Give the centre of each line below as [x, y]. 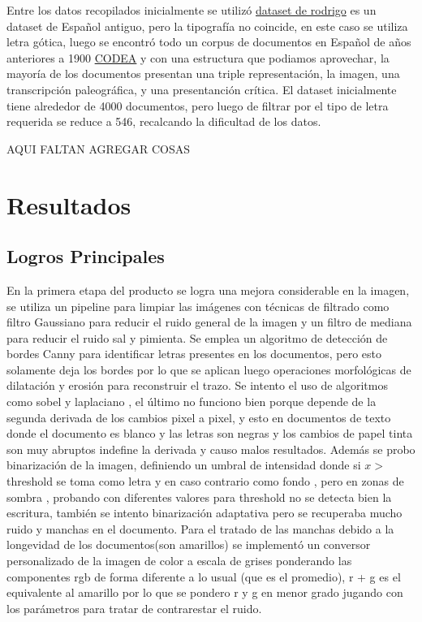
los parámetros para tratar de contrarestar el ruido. [134, 608]
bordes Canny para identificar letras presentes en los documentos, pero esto [194, 354]
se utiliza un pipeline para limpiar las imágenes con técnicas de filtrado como [198, 306]
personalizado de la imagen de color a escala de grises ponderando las [179, 561]
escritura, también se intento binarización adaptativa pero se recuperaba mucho [205, 513]
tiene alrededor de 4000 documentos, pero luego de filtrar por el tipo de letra [198, 105]
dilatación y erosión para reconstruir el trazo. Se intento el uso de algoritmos [197, 385]
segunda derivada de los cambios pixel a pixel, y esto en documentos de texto [199, 417]
